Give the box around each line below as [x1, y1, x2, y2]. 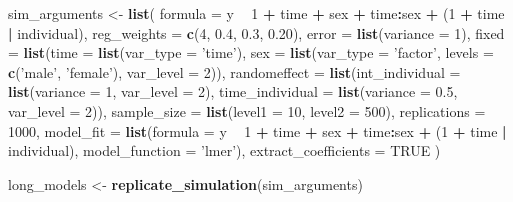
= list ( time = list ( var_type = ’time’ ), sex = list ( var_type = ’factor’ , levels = [8, 42, 494, 63]
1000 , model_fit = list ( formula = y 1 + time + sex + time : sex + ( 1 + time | [8, 120, 507, 141]
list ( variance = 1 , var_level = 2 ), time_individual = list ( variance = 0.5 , [8, 81, 458, 102]
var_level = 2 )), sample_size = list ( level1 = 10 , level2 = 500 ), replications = [8, 100, 486, 121]
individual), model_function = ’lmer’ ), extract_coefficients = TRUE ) [8, 140, 441, 161]
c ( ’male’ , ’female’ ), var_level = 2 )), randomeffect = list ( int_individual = [8, 61, 461, 82]
